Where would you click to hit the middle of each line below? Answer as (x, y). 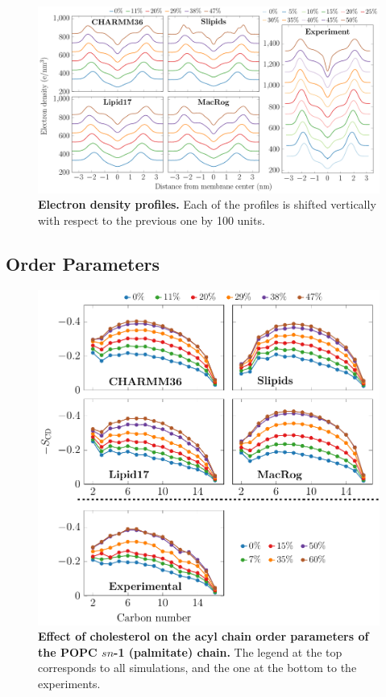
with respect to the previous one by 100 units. (151, 220)
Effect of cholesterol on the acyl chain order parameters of (203, 636)
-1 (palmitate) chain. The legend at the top (228, 651)
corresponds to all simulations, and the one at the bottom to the (197, 668)
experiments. (69, 683)
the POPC (68, 651)
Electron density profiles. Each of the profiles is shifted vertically (207, 204)
